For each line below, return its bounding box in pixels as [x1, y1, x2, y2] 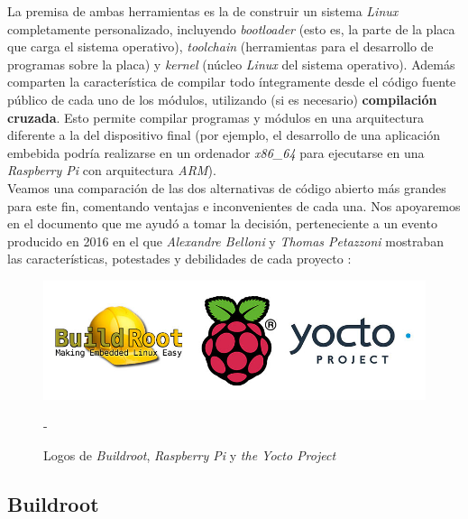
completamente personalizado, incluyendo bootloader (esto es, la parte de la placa [7, 19, 455, 38]
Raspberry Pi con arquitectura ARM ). [7, 161, 216, 180]
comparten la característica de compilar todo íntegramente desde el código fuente [7, 72, 456, 91]
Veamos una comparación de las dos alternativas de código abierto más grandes [7, 178, 446, 197]
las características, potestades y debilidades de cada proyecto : [7, 249, 352, 268]
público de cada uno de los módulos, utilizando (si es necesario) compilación [7, 89, 437, 108]
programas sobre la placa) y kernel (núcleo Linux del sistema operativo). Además [7, 54, 455, 73]
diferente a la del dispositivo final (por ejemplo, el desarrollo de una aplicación [7, 125, 440, 144]
